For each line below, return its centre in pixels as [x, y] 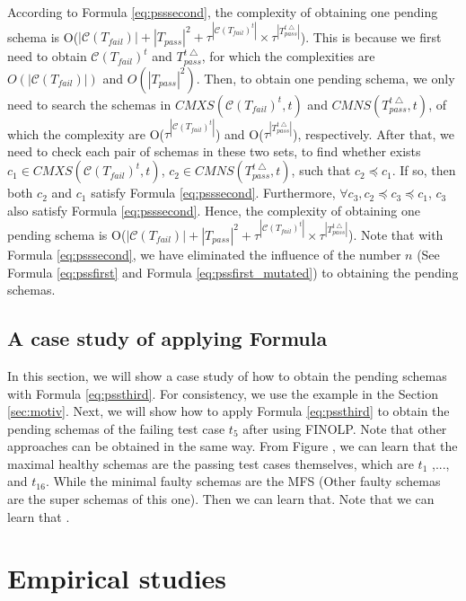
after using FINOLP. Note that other [345, 428]
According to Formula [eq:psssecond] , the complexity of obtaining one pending [223, 12]
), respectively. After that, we [374, 133]
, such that [321, 170]
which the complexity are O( [86, 133]
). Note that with [396, 234]
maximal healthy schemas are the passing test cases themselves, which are [211, 463]
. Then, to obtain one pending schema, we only [325, 78]
